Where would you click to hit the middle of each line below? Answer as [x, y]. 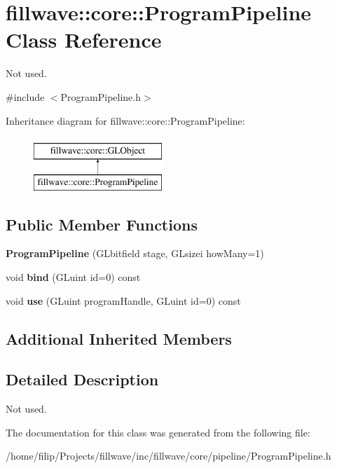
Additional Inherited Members [119, 338]
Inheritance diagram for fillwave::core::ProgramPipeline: [125, 120]
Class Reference [84, 40]
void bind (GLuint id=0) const [73, 277]
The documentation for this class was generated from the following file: [158, 432]
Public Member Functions [102, 224]
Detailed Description [82, 379]
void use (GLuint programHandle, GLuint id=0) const [123, 300]
